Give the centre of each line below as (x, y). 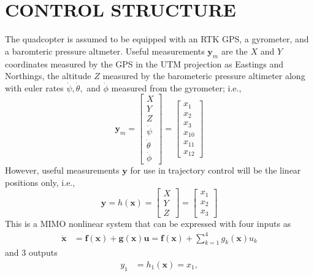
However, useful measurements (62, 170)
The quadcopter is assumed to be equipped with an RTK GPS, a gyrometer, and (157, 39)
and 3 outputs (31, 252)
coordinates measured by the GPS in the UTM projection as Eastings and (144, 63)
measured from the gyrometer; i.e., (176, 87)
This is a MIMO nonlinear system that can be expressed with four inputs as (148, 224)
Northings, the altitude (48, 76)
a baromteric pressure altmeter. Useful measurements (105, 51)
